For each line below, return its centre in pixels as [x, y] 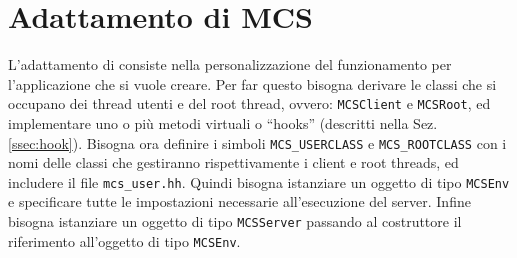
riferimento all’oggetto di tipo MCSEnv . [124, 240]
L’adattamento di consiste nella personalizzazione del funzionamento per [230, 64]
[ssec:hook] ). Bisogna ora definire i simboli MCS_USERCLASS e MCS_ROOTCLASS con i [257, 142]
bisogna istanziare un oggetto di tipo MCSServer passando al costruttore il [235, 221]
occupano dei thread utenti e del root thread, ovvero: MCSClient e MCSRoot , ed [249, 103]
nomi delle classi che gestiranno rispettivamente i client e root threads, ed [233, 162]
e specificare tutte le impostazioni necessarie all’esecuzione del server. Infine [239, 201]
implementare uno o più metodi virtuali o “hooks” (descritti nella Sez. [223, 122]
